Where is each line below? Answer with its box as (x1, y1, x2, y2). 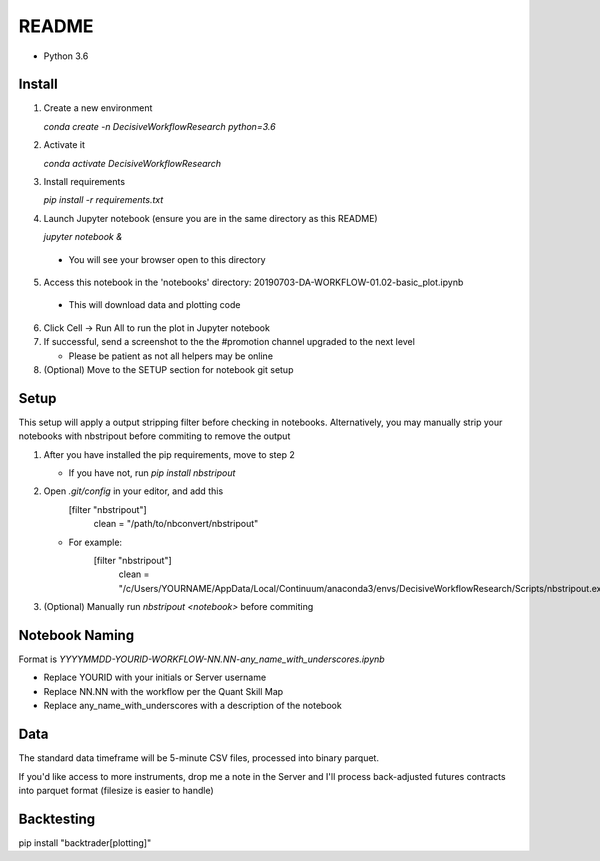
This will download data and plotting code (68, 299, 241, 311)
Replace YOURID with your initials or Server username (43, 671, 267, 684)
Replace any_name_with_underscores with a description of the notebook (43, 700, 342, 712)
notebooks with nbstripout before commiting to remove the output (18, 430, 291, 442)
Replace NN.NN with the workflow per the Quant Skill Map (43, 685, 284, 697)
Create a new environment (43, 102, 153, 114)
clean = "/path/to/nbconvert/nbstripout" (93, 518, 259, 530)
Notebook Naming (18, 626, 135, 644)
